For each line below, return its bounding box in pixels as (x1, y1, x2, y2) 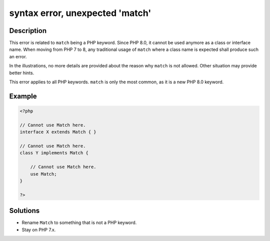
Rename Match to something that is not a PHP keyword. (21, 220, 137, 226)
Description (9, 26, 47, 35)
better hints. (9, 70, 34, 76)
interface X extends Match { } (19, 129, 97, 135)
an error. (9, 53, 27, 59)
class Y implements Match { (19, 150, 88, 156)
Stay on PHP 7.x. (21, 227, 56, 233)
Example (9, 92, 37, 100)
